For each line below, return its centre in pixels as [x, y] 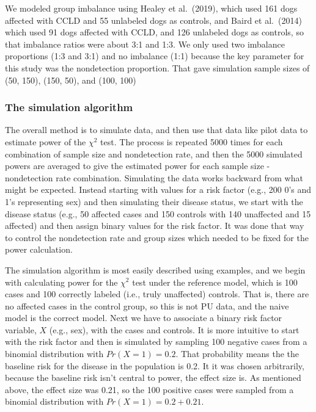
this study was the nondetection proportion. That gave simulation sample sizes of [157, 67]
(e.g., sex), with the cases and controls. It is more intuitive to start [174, 329]
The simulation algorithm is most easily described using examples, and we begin [155, 269]
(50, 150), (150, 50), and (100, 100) [71, 80]
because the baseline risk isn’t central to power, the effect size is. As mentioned [153, 378]
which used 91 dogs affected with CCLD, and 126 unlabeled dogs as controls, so [154, 32]
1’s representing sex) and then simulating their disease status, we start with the [154, 201]
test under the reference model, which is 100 [215, 282]
